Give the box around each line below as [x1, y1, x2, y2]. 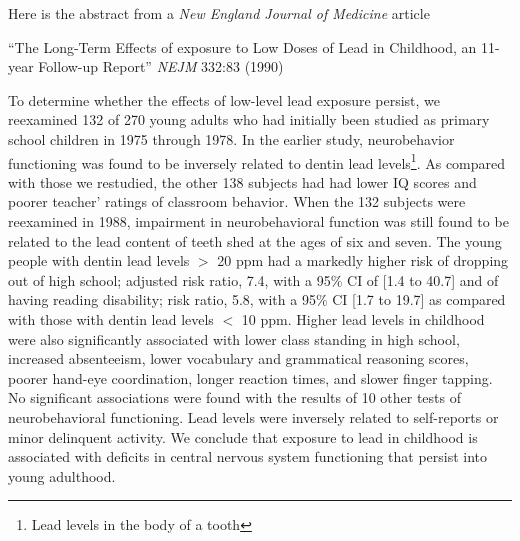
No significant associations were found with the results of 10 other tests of [8, 387, 461, 408]
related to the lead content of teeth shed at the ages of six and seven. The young [8, 230, 502, 251]
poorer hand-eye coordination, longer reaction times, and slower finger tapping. [8, 367, 493, 388]
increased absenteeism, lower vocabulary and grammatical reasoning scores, [8, 348, 469, 369]
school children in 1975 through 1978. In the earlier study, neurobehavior [8, 128, 455, 149]
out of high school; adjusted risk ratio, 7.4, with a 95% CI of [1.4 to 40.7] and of [8, 269, 499, 290]
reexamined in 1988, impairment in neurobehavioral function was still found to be [8, 211, 509, 231]
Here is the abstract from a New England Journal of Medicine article [8, 3, 430, 23]
